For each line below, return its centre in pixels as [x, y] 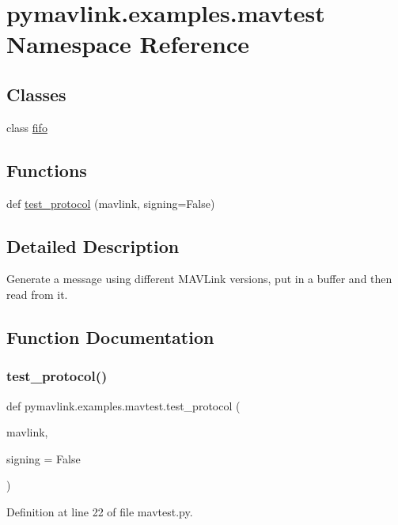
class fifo [27, 127]
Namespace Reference [128, 44]
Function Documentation [110, 336]
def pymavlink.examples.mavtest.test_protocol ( [123, 405]
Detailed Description [93, 246]
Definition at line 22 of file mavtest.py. [100, 511]
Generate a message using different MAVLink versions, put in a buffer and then [199, 279]
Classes [36, 94]
